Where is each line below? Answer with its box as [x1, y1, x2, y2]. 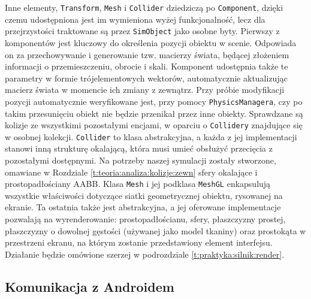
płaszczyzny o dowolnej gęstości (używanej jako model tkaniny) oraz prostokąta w [5, 224, 306, 237]
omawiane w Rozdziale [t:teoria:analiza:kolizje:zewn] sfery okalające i [5, 165, 258, 178]
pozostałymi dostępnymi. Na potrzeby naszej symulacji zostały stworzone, [5, 154, 276, 167]
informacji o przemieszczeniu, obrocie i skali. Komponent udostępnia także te [5, 60, 288, 73]
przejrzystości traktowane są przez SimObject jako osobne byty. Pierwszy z [5, 25, 280, 37]
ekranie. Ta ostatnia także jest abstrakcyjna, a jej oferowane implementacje [5, 201, 281, 213]
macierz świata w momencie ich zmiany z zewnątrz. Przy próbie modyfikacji [5, 83, 285, 96]
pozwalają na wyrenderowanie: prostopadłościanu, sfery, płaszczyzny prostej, [5, 213, 286, 225]
